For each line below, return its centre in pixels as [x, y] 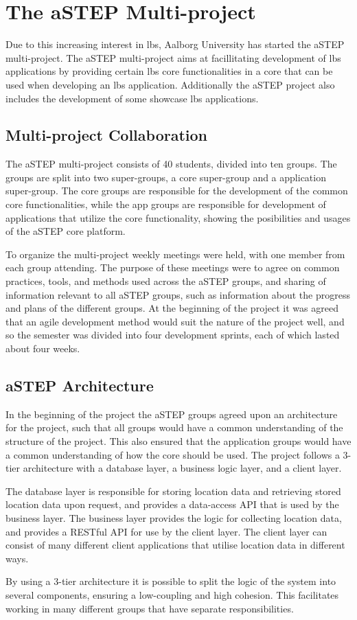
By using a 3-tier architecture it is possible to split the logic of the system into [171, 581]
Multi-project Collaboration [106, 135]
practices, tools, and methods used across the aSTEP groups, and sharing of [166, 281]
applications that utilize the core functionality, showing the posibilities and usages [178, 217]
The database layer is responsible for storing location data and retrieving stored [173, 491]
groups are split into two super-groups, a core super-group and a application [166, 177]
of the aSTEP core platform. [66, 231]
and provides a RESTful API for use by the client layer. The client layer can [166, 531]
